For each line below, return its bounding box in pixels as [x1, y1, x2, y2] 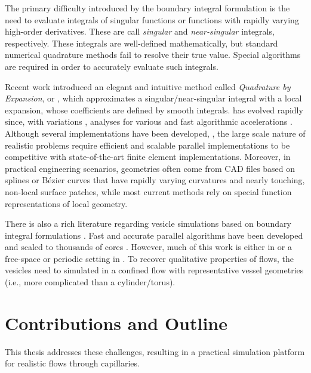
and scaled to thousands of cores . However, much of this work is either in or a [5, 241, 292, 253]
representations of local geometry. [5, 197, 128, 209]
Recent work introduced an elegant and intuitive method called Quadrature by [5, 80, 291, 93]
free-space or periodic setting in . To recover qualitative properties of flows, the [5, 252, 294, 264]
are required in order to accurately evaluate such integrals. [5, 60, 218, 72]
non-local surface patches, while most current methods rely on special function [5, 185, 292, 198]
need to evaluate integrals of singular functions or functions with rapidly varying [5, 13, 299, 26]
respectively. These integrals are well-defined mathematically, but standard [5, 36, 278, 49]
